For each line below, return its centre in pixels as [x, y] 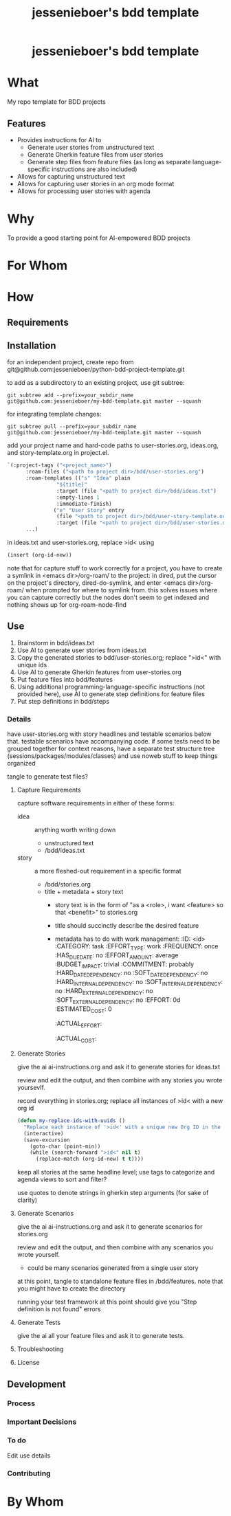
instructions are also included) [94, 169]
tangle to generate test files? [47, 777]
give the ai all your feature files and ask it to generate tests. [101, 1336]
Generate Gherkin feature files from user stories [95, 154]
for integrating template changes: [54, 414]
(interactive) [44, 1133]
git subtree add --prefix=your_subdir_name [70, 395]
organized [21, 763]
